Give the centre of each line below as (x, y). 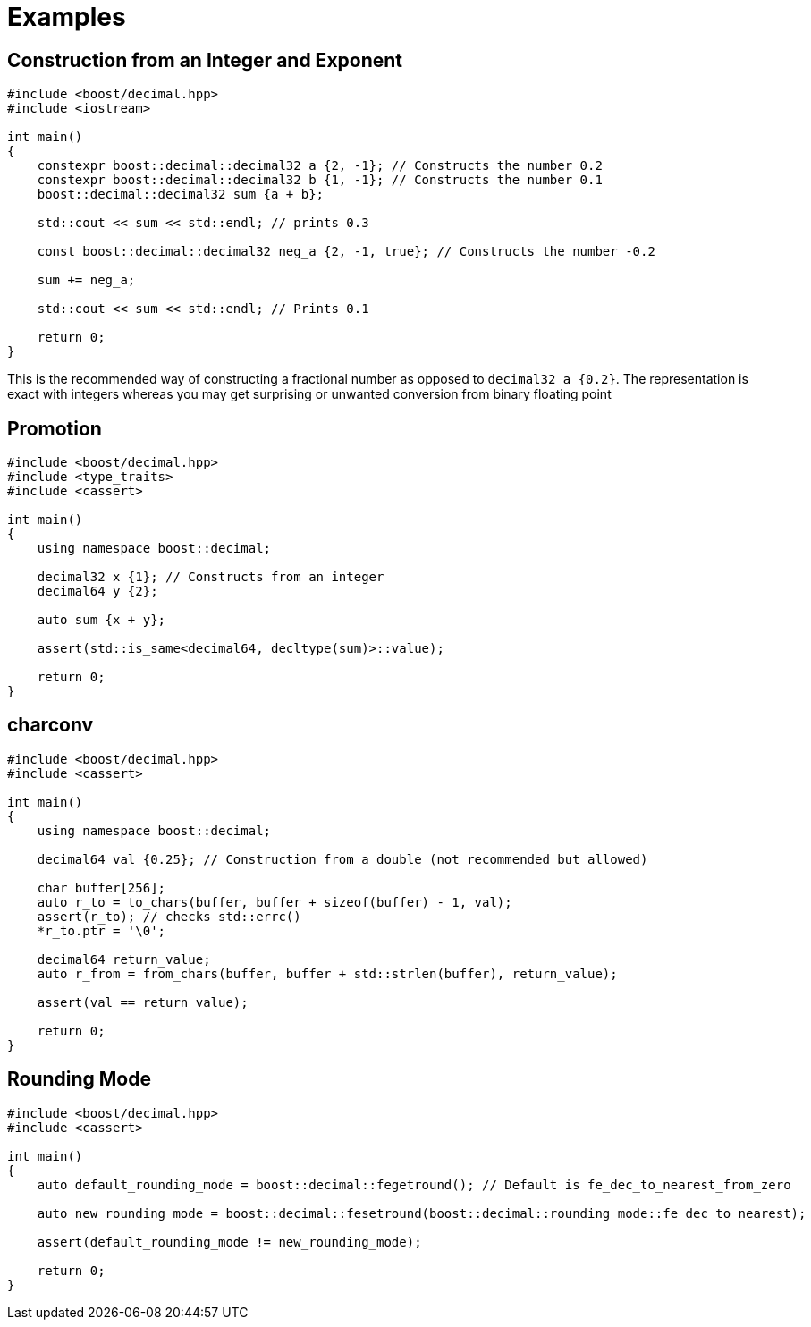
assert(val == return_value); (143, 1002)
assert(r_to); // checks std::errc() (169, 916)
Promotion (55, 428)
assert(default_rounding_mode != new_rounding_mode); (229, 1242)
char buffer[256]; (101, 887)
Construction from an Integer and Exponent (205, 60)
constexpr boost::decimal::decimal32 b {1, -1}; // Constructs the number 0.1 (320, 180)
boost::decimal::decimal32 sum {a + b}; (181, 194)
